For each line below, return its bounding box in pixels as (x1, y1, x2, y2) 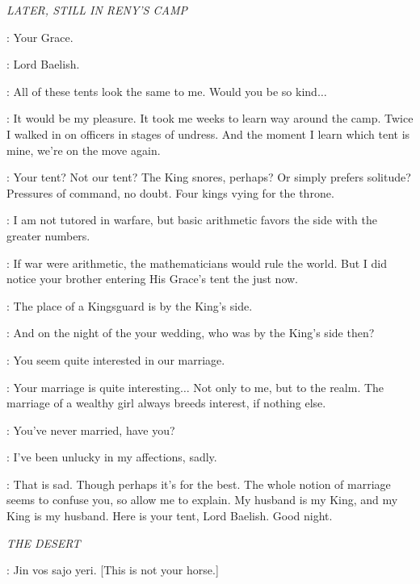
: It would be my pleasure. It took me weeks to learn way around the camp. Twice (6, 110, 414, 127)
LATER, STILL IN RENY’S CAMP (6, 2, 187, 18)
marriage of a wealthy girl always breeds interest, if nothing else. (6, 394, 326, 411)
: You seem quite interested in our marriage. (6, 351, 225, 368)
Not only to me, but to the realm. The (193, 378, 384, 395)
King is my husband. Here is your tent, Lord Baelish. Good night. (6, 507, 333, 524)
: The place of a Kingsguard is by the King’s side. (6, 297, 253, 314)
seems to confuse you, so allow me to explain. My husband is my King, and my (6, 491, 398, 508)
